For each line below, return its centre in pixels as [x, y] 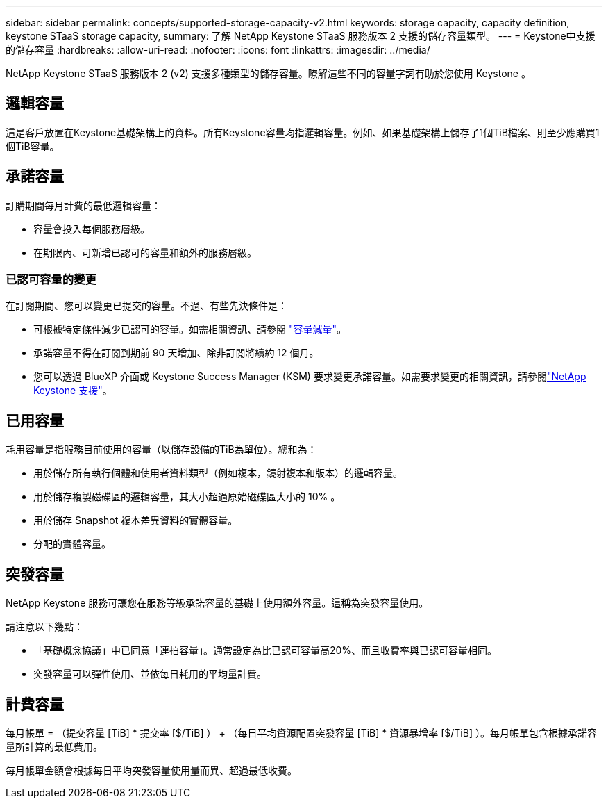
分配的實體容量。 [72, 544]
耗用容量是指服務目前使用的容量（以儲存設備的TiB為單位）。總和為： [161, 450]
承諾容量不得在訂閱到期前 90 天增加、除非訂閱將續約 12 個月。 [176, 353]
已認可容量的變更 [51, 280]
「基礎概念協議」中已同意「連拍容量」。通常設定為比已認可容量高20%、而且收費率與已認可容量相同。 [265, 650]
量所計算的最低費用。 [54, 746]
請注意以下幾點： [44, 627]
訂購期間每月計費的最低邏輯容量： [83, 205]
